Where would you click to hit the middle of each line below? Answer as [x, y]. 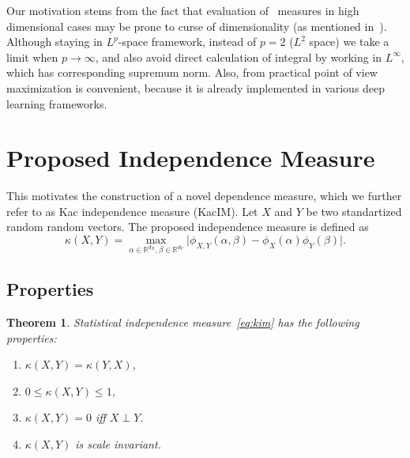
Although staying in [55, 42]
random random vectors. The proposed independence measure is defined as [188, 227]
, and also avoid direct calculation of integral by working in [239, 57]
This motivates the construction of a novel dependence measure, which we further [204, 196]
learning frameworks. [57, 103]
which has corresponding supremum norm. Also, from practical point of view [192, 72]
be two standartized [354, 211]
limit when [32, 57]
